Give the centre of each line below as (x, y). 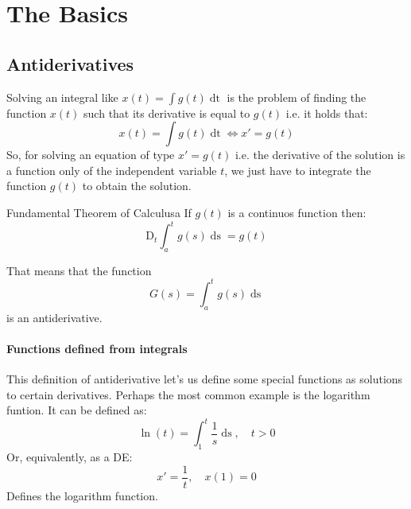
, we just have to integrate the (298, 170)
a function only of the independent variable (112, 170)
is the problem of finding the (297, 97)
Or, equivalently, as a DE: (70, 457)
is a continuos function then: (297, 212)
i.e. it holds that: (327, 113)
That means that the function (79, 270)
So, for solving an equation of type (91, 155)
